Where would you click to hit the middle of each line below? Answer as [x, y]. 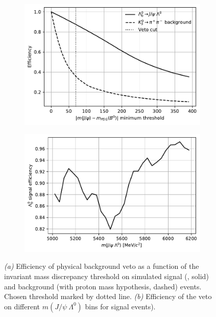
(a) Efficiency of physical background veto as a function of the [102, 266]
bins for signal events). [120, 306]
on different [22, 306]
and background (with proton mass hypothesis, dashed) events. [103, 286]
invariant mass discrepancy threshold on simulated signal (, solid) [106, 276]
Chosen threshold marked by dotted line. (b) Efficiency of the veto [108, 296]
